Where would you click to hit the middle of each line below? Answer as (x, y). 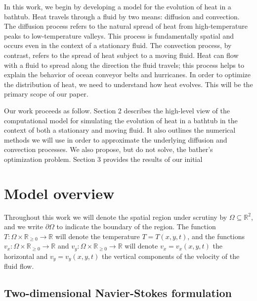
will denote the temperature (97, 236)
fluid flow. (19, 266)
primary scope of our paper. (46, 94)
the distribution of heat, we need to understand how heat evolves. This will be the (128, 84)
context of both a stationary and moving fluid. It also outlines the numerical (120, 130)
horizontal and (26, 256)
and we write (23, 226)
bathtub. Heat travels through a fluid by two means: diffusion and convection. (122, 16)
